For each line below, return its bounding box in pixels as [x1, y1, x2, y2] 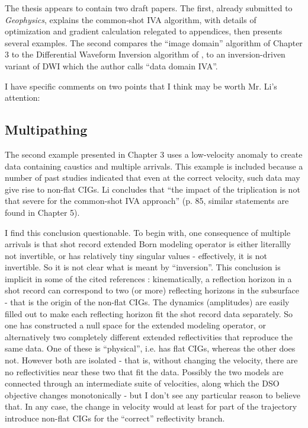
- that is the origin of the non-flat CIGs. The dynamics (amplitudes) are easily [5, 296, 290, 308]
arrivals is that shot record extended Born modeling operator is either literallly [5, 238, 291, 250]
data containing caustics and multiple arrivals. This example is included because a [5, 159, 303, 172]
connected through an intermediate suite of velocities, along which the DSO [5, 377, 280, 389]
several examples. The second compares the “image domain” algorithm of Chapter [5, 36, 303, 49]
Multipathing [5, 120, 88, 139]
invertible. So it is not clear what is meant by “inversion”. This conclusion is [5, 261, 281, 273]
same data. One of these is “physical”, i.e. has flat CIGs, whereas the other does [5, 342, 296, 354]
